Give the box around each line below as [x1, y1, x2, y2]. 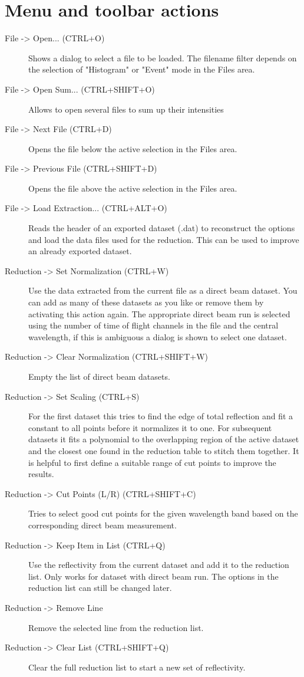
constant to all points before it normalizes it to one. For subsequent [28, 421, 272, 433]
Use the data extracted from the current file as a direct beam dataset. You [28, 284, 298, 297]
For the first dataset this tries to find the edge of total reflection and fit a [28, 410, 293, 422]
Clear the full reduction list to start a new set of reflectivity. [28, 660, 246, 673]
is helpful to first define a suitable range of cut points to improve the [28, 456, 276, 468]
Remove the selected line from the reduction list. [28, 621, 204, 633]
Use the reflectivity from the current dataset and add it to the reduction [28, 558, 289, 571]
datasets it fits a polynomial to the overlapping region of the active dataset [28, 433, 299, 445]
